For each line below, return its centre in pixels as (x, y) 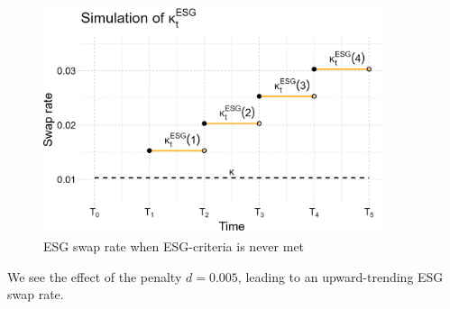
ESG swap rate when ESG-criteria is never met (174, 246)
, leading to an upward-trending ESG (340, 276)
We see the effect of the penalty (95, 276)
